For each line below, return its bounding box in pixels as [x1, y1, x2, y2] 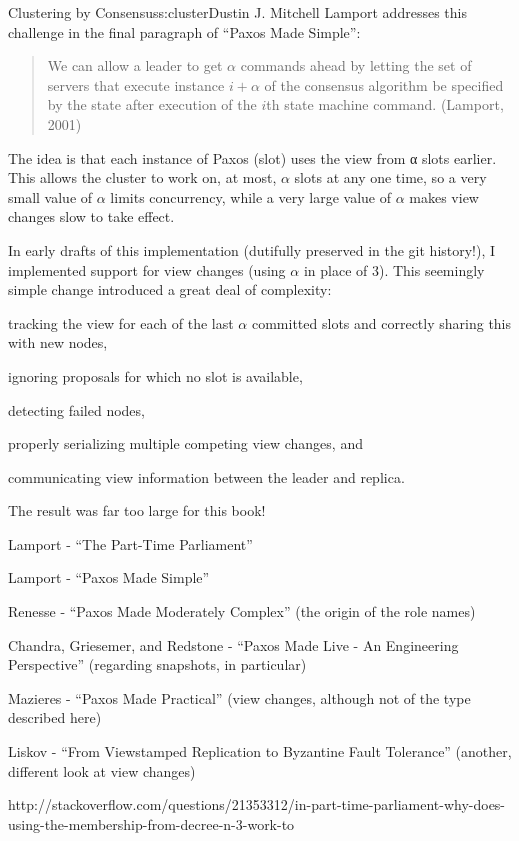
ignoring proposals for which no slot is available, [8, 365, 303, 386]
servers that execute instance [47, 74, 225, 95]
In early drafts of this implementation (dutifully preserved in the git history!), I [8, 239, 496, 260]
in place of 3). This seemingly [303, 259, 485, 280]
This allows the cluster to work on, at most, [8, 167, 277, 188]
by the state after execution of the [47, 94, 257, 115]
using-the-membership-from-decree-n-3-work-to [8, 813, 295, 834]
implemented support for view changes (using [8, 259, 286, 280]
